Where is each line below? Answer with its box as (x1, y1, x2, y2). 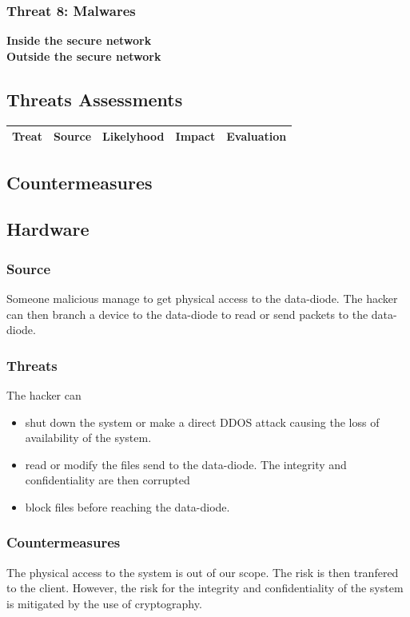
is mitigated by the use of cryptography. (6, 595, 202, 611)
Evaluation (226, 128, 287, 145)
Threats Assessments (6, 86, 183, 111)
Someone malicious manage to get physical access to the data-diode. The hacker (6, 289, 398, 306)
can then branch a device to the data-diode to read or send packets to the (6, 305, 368, 322)
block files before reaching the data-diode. (25, 498, 230, 515)
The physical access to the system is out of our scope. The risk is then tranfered (6, 563, 399, 580)
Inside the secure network (6, 32, 152, 49)
